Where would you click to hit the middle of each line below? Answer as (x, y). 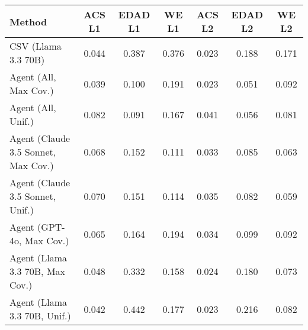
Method (28, 21)
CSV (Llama (36, 46)
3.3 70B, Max (38, 271)
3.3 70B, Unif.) (40, 316)
